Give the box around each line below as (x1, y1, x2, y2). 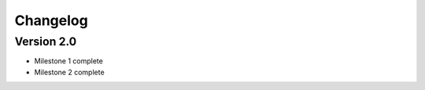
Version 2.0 (14, 34, 77, 49)
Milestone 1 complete (34, 56, 104, 66)
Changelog (14, 12, 88, 29)
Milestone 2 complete (34, 67, 105, 77)
